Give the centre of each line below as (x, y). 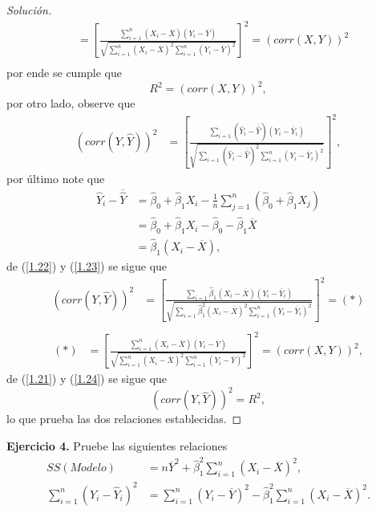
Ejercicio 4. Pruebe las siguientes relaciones (117, 445)
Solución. (29, 10)
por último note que (56, 178)
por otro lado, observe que (71, 103)
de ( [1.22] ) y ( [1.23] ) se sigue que (87, 266)
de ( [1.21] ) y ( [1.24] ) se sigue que (87, 379)
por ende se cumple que (64, 73)
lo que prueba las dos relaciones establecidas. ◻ (124, 419)
